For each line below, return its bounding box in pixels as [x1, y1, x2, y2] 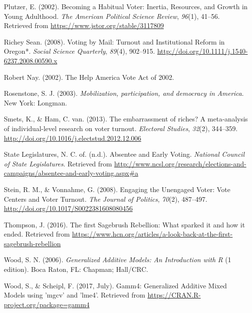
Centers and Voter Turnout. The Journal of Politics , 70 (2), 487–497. [4, 194, 207, 204]
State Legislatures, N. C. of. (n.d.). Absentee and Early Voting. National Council [4, 149, 245, 159]
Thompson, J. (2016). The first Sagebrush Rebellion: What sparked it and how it [4, 219, 245, 229]
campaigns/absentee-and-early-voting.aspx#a [4, 168, 139, 178]
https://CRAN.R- [147, 290, 201, 300]
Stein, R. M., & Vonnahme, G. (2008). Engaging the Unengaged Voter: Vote [4, 184, 231, 194]
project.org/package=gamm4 [4, 299, 90, 309]
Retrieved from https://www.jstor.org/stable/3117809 [4, 20, 164, 30]
